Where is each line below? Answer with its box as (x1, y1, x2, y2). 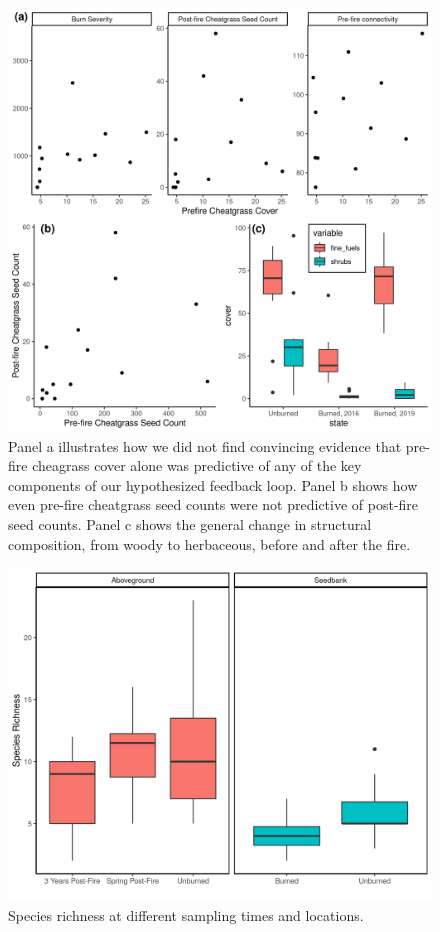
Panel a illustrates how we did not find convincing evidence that (8, 435, 402, 456)
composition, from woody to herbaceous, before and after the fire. (8, 533, 411, 554)
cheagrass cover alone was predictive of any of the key (32, 455, 362, 476)
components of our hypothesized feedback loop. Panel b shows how (8, 474, 418, 495)
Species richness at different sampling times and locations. (8, 904, 364, 925)
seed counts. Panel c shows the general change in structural (8, 513, 372, 534)
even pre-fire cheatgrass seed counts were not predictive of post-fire (8, 494, 419, 515)
